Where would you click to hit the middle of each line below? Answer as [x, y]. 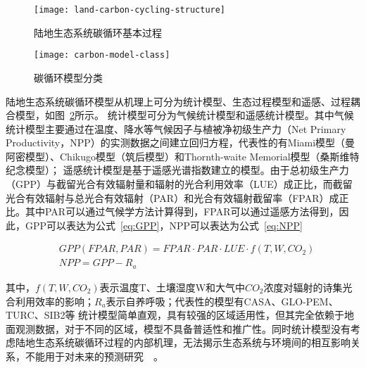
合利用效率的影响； [50, 301]
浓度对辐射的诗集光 [308, 287]
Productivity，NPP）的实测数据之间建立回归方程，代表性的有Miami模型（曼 [181, 142]
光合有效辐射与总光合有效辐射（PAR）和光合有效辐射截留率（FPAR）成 [172, 197]
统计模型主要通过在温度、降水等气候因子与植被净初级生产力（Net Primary [176, 128]
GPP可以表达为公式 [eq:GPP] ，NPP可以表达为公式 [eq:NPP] [164, 225]
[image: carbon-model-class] [102, 55]
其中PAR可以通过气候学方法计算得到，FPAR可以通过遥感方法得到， [182, 211]
